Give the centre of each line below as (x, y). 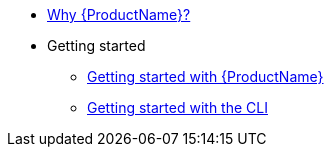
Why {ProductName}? (119, 14)
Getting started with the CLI (177, 107)
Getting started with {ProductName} (205, 76)
